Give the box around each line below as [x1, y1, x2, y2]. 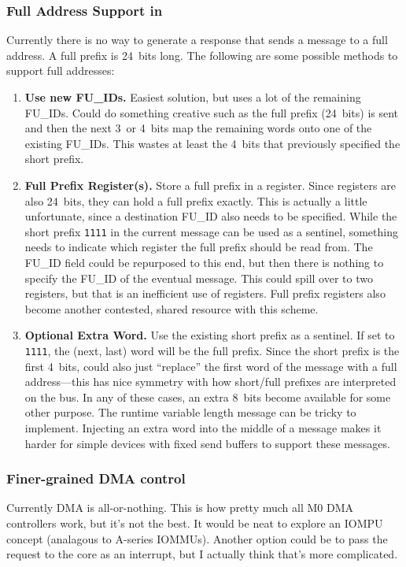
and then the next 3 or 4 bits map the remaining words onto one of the [24, 120, 372, 136]
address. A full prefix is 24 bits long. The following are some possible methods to [6, 46, 398, 63]
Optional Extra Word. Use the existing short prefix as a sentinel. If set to [24, 327, 395, 343]
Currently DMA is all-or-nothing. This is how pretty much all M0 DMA [6, 499, 354, 516]
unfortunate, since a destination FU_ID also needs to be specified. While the [24, 208, 397, 224]
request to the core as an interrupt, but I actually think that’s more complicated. [6, 546, 398, 562]
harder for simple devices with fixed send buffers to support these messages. [24, 435, 390, 451]
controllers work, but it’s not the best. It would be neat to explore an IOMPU [6, 515, 383, 531]
